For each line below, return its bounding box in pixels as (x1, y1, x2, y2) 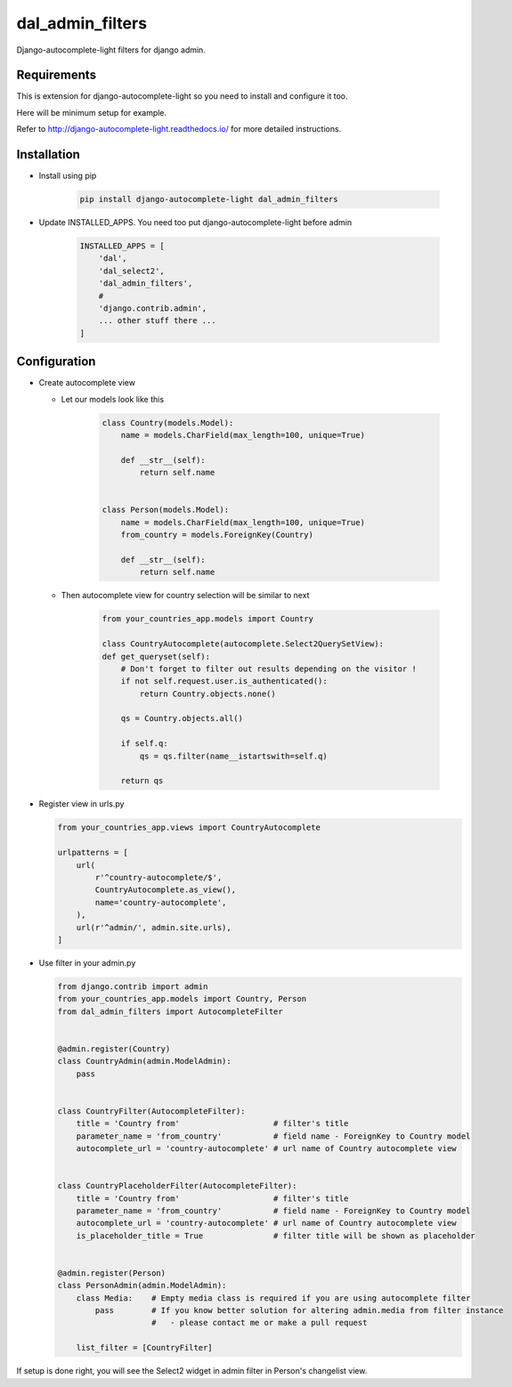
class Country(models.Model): (102, 418, 234, 427)
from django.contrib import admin (57, 981, 208, 992)
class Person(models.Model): (102, 505, 230, 515)
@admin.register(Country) (57, 1043, 171, 1054)
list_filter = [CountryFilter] (76, 1342, 213, 1353)
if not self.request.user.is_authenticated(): (120, 677, 329, 686)
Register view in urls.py (38, 799, 125, 809)
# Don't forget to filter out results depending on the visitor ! (120, 663, 418, 674)
